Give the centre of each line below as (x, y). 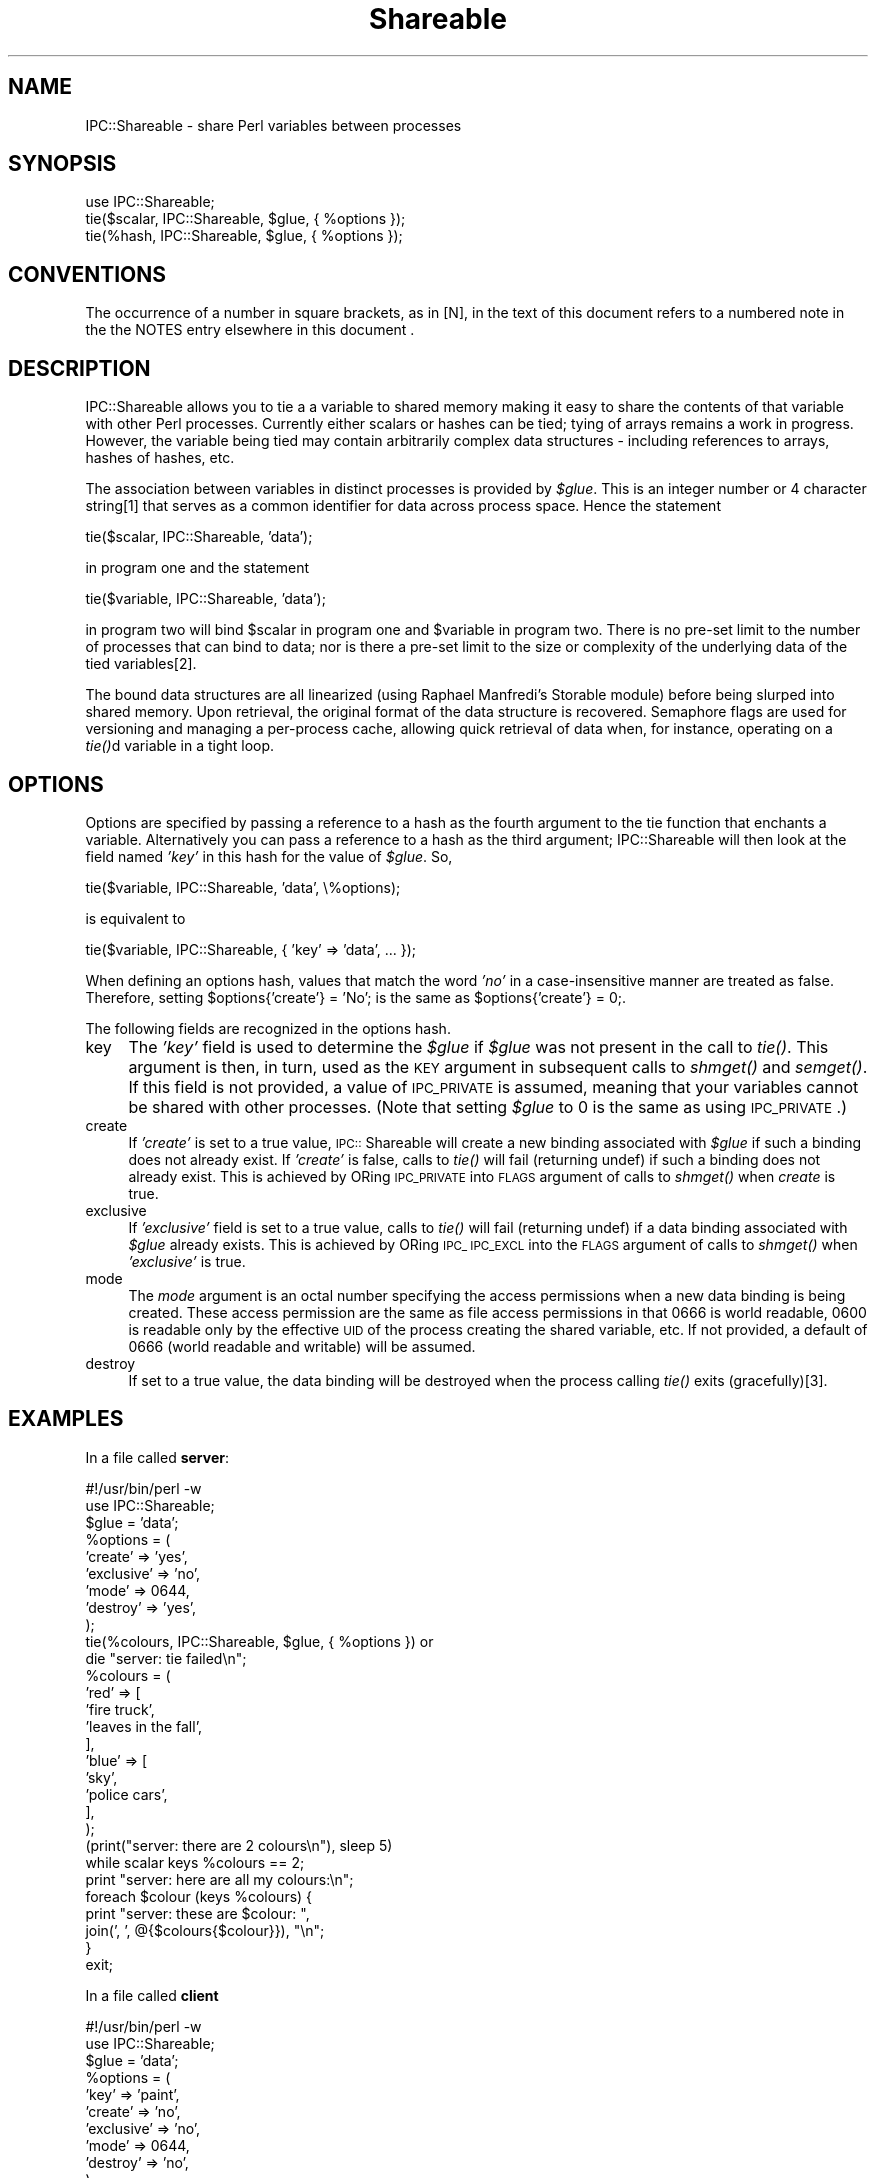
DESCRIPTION (79, 368)
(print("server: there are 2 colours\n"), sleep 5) (239, 1845)
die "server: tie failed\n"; (166, 1658)
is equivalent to (135, 918)
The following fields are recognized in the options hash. (268, 1028)
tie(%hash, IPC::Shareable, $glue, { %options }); (244, 236)
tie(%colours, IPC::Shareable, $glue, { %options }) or (259, 1641)
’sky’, (101, 1777)
